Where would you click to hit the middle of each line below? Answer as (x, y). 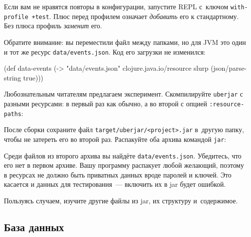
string (13, 77)
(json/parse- (229, 68)
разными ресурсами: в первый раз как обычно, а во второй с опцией (106, 103)
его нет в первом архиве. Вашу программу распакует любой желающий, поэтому (124, 165)
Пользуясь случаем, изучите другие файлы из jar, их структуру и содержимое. (121, 201)
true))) (33, 77)
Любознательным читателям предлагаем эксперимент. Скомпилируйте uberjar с (124, 94)
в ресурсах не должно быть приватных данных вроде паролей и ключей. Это (118, 174)
